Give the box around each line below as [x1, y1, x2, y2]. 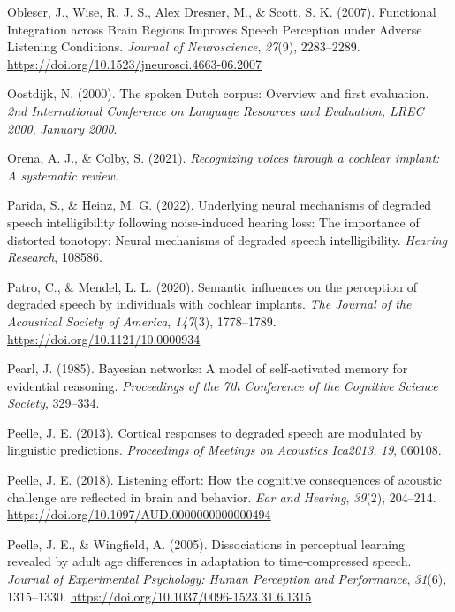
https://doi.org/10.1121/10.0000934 [7, 329, 201, 348]
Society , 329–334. [7, 394, 100, 412]
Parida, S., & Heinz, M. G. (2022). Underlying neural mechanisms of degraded [7, 195, 432, 214]
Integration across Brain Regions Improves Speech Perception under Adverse [7, 19, 422, 38]
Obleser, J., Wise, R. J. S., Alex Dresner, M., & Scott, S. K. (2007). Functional [7, 3, 436, 20]
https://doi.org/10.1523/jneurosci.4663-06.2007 [7, 54, 262, 73]
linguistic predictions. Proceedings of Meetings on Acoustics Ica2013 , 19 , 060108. [7, 440, 442, 459]
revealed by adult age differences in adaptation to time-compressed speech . [7, 552, 412, 570]
